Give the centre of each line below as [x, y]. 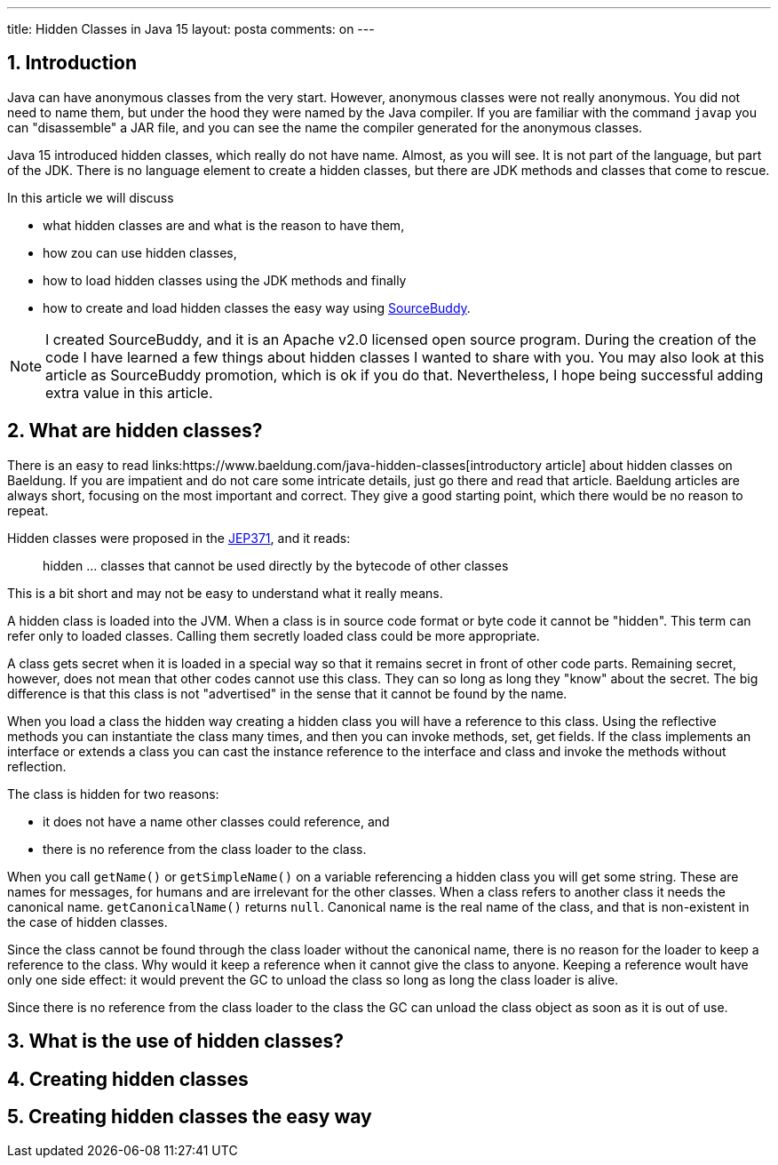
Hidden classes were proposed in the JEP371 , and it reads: [179, 538]
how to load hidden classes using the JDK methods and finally [225, 280]
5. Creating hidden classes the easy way [190, 1116]
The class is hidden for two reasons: [113, 794]
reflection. [37, 766]
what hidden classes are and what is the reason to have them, [224, 225]
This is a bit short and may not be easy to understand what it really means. [225, 593]
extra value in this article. [129, 392]
